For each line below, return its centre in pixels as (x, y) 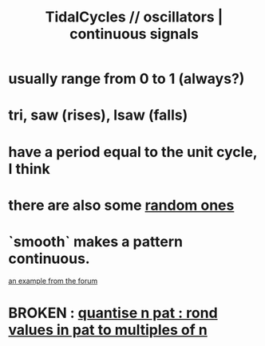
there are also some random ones (121, 205)
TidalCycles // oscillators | (134, 17)
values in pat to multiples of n (108, 330)
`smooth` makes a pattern (96, 241)
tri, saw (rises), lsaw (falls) (98, 115)
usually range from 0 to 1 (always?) (127, 79)
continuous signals (134, 34)
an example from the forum (53, 281)
